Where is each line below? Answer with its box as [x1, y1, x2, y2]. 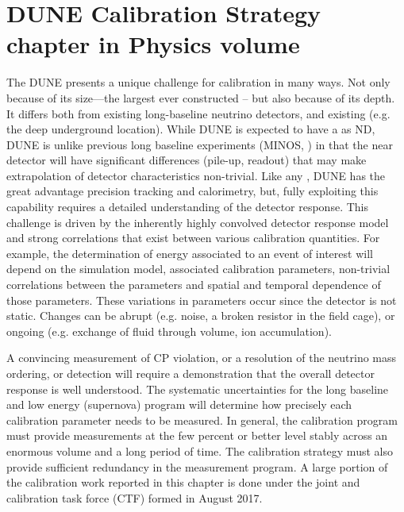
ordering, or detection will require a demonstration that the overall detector [6, 365, 375, 381]
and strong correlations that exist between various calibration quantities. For [6, 229, 380, 246]
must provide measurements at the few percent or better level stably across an [6, 427, 388, 444]
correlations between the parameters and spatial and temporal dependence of [6, 276, 381, 293]
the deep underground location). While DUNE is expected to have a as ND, [6, 121, 375, 137]
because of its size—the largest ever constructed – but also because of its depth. [6, 89, 395, 106]
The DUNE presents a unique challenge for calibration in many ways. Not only [6, 74, 391, 90]
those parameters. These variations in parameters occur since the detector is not [6, 291, 397, 308]
